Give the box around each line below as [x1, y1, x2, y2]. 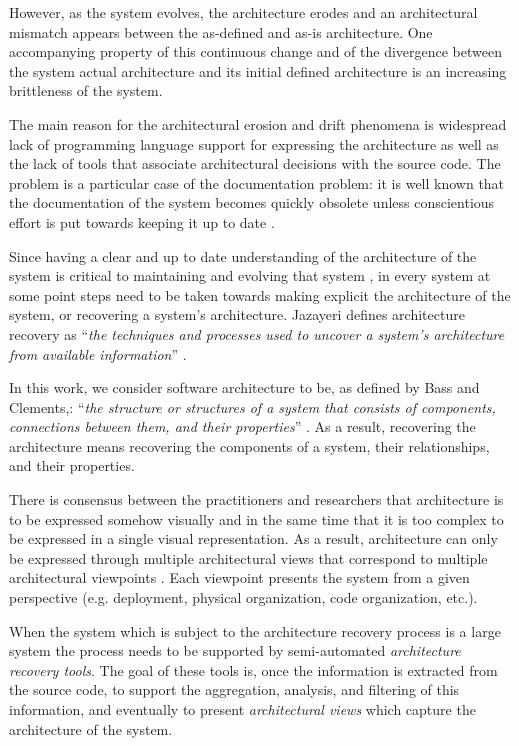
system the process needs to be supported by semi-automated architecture [9, 640, 461, 661]
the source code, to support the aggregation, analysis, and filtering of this [9, 679, 460, 700]
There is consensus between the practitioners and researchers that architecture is [9, 489, 504, 510]
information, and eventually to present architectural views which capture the [9, 699, 476, 719]
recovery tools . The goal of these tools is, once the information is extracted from [9, 659, 498, 680]
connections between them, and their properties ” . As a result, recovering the [9, 416, 476, 437]
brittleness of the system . [9, 80, 163, 101]
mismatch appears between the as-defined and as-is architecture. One [9, 21, 433, 42]
